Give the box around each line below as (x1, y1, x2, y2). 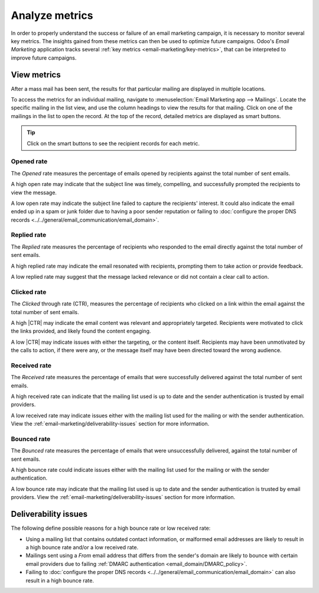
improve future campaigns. (11, 54, 77, 61)
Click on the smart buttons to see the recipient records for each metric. (27, 139, 200, 147)
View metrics (11, 70, 61, 80)
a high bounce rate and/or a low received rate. (25, 543, 139, 550)
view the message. (11, 189, 57, 196)
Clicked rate (11, 288, 47, 296)
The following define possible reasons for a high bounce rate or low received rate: (11, 524, 211, 532)
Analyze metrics (11, 9, 93, 22)
